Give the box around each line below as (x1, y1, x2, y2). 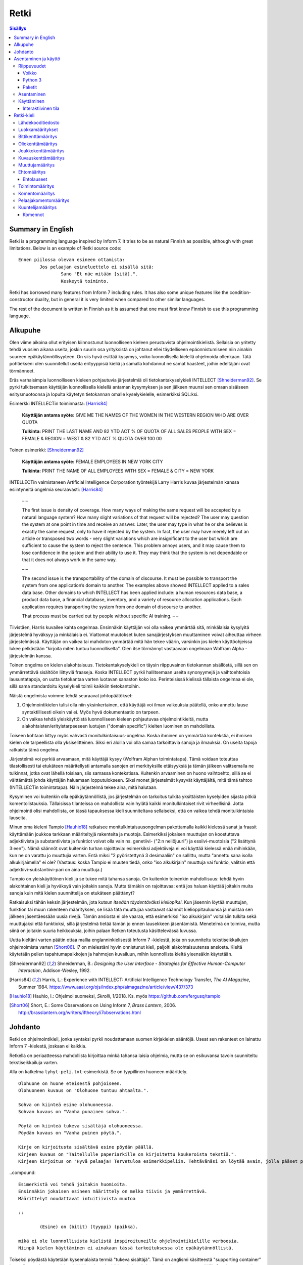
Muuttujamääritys (18, 162, 55, 168)
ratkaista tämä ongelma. (9, 746, 60, 752)
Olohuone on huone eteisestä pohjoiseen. (18, 1080, 122, 1086)
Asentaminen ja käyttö (14, 56, 61, 62)
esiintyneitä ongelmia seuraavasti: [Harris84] (9, 486, 103, 492)
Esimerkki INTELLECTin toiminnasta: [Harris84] (9, 400, 108, 407)
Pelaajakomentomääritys (18, 197, 70, 203)
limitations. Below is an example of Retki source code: (9, 245, 122, 251)
